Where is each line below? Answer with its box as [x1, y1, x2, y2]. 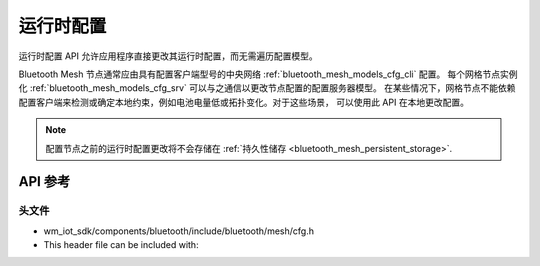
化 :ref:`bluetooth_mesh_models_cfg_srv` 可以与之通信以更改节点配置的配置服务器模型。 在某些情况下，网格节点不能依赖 [18, 82, 516, 94]
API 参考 [18, 173, 71, 190]
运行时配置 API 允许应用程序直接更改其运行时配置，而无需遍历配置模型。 [18, 50, 319, 62]
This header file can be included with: [43, 239, 199, 251]
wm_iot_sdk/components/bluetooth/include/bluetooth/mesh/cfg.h [43, 225, 315, 237]
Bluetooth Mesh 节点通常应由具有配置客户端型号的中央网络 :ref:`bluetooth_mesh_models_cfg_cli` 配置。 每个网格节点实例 [18, 68, 519, 80]
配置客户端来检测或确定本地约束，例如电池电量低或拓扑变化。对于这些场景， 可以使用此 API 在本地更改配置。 [18, 96, 470, 108]
